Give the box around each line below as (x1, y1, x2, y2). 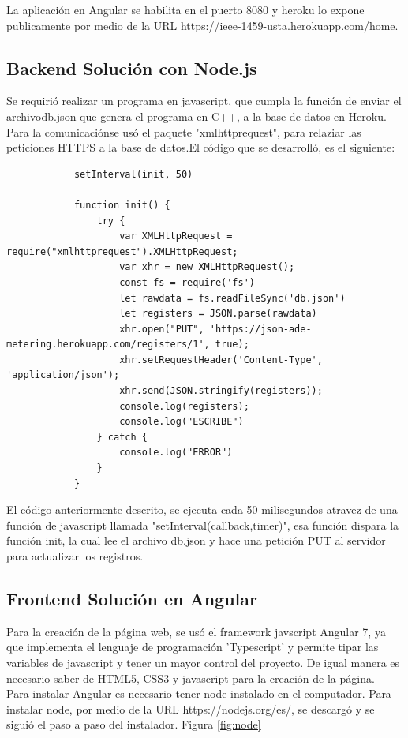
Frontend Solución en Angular (6, 586, 257, 610)
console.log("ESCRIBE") (119, 416, 244, 428)
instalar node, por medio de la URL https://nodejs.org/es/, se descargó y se (6, 700, 375, 717)
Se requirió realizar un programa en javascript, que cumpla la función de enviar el (6, 92, 402, 109)
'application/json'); (6, 369, 120, 381)
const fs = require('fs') (119, 276, 255, 288)
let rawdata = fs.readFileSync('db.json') (119, 292, 346, 304)
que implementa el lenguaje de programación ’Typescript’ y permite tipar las (6, 639, 379, 655)
